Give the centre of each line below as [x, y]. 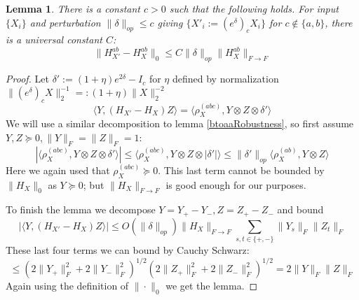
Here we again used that [58, 170]
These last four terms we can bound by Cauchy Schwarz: [128, 250]
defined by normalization [225, 79]
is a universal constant [54, 40]
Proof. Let [27, 79]
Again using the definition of [67, 286]
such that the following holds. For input [254, 8]
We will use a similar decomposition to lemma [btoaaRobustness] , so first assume [180, 123]
